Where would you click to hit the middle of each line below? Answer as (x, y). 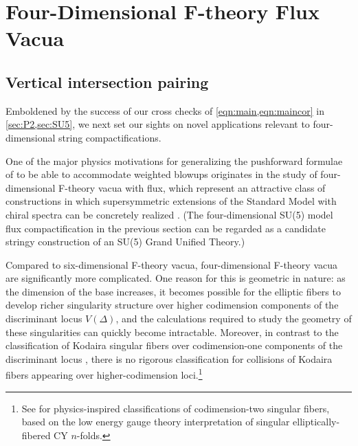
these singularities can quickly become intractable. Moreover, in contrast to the (172, 332)
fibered (36, 435)
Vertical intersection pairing (107, 81)
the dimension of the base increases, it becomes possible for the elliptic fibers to (173, 291)
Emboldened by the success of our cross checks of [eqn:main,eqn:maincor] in (165, 110)
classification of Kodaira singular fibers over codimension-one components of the (174, 345)
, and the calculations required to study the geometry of (234, 319)
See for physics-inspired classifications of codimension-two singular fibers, (176, 408)
